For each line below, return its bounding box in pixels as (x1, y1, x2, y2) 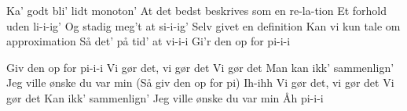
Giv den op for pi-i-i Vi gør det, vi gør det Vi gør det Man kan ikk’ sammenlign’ (6, 59, 394, 75)
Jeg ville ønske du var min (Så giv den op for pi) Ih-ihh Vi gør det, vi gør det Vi (6, 74, 394, 91)
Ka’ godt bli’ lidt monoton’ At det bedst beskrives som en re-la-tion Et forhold (6, 2, 387, 18)
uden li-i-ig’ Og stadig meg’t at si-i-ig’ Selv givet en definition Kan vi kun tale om (6, 17, 401, 34)
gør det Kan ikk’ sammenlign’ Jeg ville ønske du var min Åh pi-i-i (6, 89, 324, 106)
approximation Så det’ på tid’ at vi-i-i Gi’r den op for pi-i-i (6, 33, 291, 49)
